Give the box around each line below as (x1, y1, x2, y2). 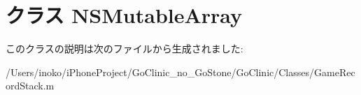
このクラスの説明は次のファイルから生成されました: (6, 41, 243, 56)
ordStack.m (6, 78, 55, 93)
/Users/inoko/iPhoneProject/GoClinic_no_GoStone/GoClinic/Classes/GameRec (6, 64, 355, 79)
